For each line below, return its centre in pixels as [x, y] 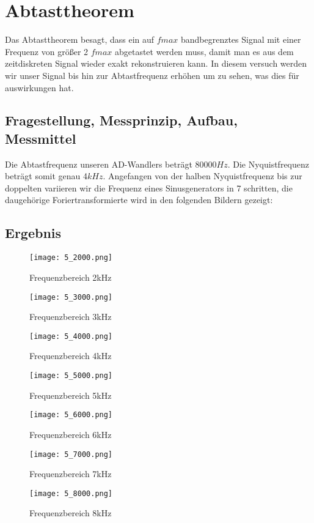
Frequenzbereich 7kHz [71, 474]
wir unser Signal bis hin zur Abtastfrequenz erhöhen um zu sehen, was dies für [152, 75]
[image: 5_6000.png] [71, 415]
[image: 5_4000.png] [71, 336]
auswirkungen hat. [39, 87]
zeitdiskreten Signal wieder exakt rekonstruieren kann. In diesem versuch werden [156, 63]
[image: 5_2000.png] [71, 258]
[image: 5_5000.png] [71, 376]
